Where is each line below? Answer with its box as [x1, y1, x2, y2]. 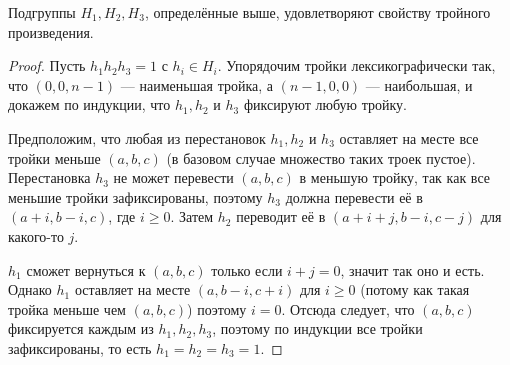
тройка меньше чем [8, 298, 126, 319]
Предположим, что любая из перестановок [8, 127, 266, 148]
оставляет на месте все [339, 127, 479, 148]
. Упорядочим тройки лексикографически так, [217, 55, 496, 76]
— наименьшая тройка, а [120, 74, 274, 95]
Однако [8, 279, 52, 300]
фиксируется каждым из [8, 318, 154, 339]
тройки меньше [8, 147, 101, 168]
